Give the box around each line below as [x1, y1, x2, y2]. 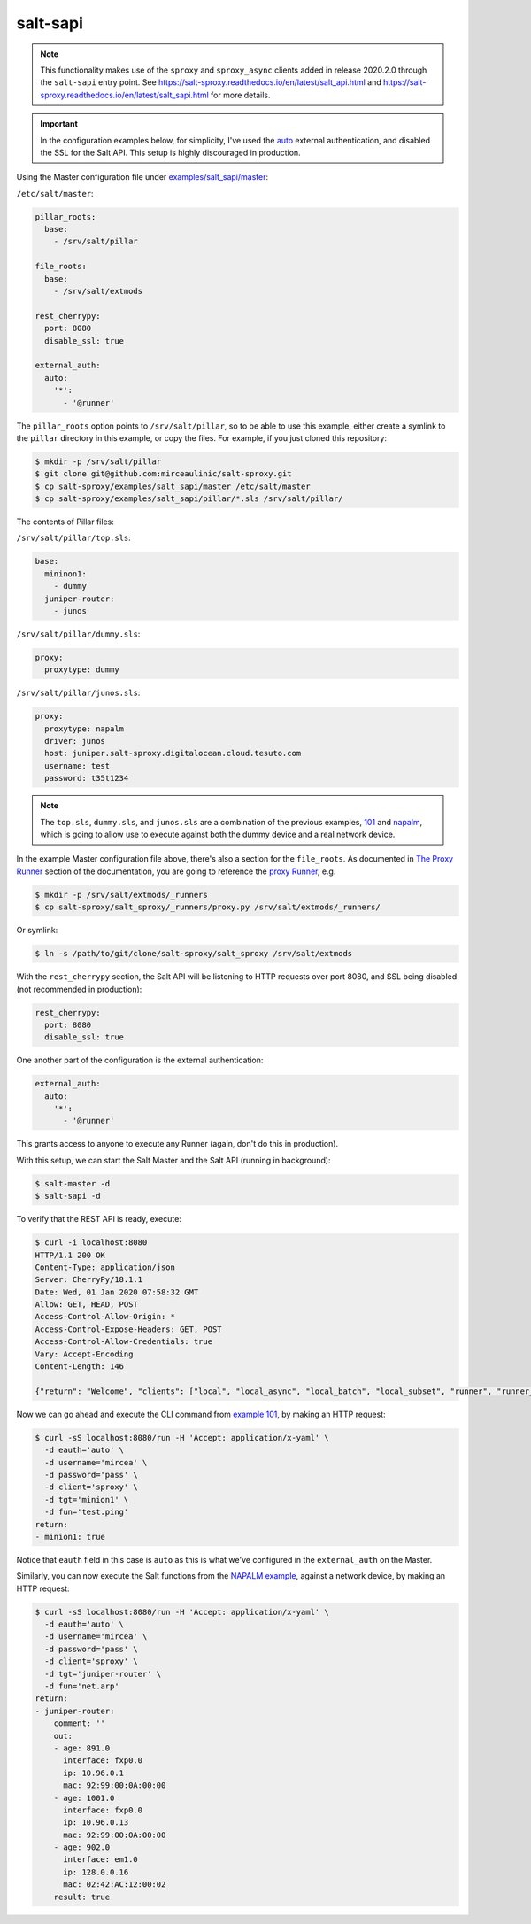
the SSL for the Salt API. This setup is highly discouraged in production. [40, 147, 301, 158]
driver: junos [44, 736, 106, 746]
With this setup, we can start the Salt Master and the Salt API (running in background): [16, 1155, 331, 1165]
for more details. [211, 89, 271, 100]
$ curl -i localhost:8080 [35, 1238, 148, 1248]
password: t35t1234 [44, 773, 129, 784]
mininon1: [44, 568, 88, 579]
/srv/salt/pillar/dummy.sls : [16, 629, 141, 639]
